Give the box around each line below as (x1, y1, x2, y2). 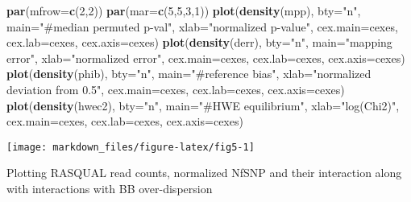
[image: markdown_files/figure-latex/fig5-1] (6, 141, 255, 153)
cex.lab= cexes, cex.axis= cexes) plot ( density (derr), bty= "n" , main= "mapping (6, 34, 392, 51)
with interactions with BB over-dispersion (6, 180, 213, 196)
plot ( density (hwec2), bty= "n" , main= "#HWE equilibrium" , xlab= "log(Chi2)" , (6, 97, 400, 113)
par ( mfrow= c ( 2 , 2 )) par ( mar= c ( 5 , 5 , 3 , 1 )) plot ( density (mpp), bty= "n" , (6, 2, 361, 19)
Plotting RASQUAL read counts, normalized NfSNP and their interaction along (6, 164, 402, 181)
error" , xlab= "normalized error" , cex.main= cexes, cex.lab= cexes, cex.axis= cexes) (6, 49, 405, 66)
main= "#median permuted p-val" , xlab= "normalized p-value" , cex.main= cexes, (6, 18, 398, 35)
